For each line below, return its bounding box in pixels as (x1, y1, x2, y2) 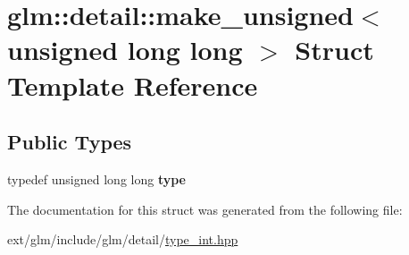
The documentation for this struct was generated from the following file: (7, 200, 403, 218)
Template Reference (7, 66, 258, 103)
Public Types (7, 128, 132, 156)
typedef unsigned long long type (7, 169, 186, 188)
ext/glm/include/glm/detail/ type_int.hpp (7, 230, 238, 249)
